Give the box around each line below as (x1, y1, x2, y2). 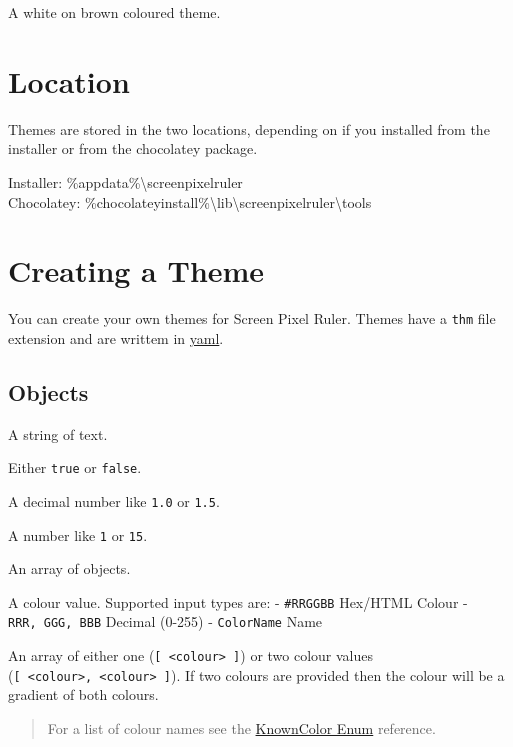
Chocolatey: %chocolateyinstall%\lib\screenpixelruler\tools (8, 191, 372, 212)
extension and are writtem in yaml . (8, 327, 224, 348)
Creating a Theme (8, 250, 265, 291)
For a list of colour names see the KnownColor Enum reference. (47, 718, 436, 739)
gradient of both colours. (8, 684, 159, 705)
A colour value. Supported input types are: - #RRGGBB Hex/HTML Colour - (8, 591, 468, 612)
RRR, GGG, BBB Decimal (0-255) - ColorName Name (8, 611, 323, 632)
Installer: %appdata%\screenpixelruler (8, 171, 243, 192)
